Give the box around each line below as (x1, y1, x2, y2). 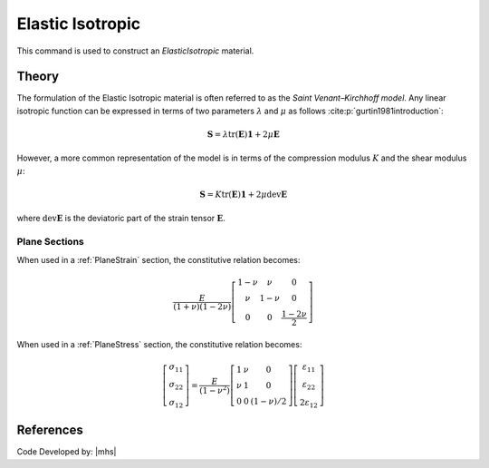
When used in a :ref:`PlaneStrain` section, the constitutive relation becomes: (16, 254, 301, 265)
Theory (16, 69, 60, 84)
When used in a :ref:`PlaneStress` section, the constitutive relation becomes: (16, 338, 302, 349)
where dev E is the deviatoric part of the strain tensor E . (16, 213, 225, 224)
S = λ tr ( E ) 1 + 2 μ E (206, 130, 280, 140)
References (16, 423, 83, 438)
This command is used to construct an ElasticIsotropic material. (16, 45, 254, 56)
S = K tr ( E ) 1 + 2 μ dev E (199, 190, 288, 200)
